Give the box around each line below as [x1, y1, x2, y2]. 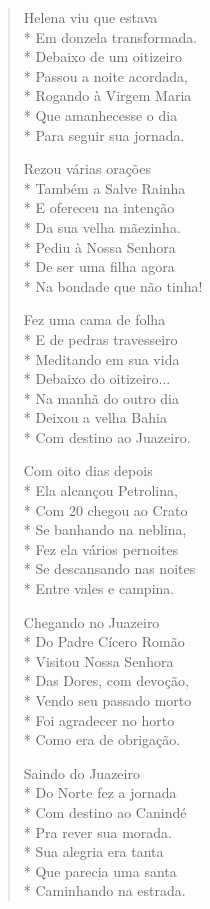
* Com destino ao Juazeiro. [23, 426, 191, 447]
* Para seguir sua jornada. [23, 124, 185, 145]
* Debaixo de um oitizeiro [23, 46, 182, 67]
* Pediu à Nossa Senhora [23, 236, 176, 257]
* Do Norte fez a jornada [23, 782, 177, 803]
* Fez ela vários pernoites [23, 538, 179, 559]
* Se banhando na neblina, [23, 519, 187, 540]
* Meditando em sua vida [23, 348, 180, 369]
